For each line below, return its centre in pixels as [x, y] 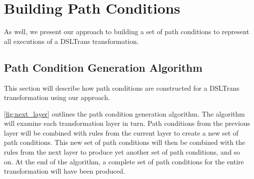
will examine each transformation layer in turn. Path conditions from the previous [127, 123]
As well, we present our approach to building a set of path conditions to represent [127, 31]
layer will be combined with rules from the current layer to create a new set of [121, 132]
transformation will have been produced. [65, 171]
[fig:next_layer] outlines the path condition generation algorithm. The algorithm [125, 113]
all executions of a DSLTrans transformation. [71, 41]
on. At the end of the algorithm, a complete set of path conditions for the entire [124, 161]
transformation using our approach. [57, 97]
